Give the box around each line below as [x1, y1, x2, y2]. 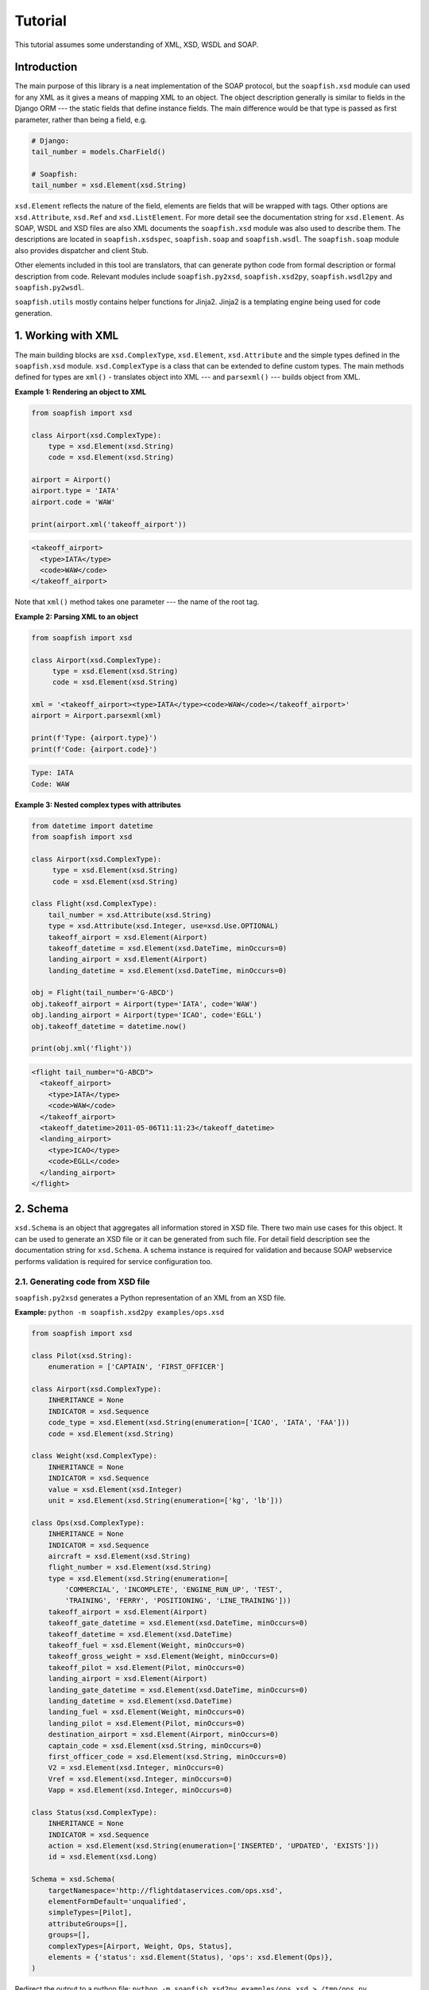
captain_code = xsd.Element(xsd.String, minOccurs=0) [48, 1741, 262, 1750]
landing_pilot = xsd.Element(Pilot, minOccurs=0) [48, 1719, 245, 1727]
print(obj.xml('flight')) [31, 1044, 133, 1053]
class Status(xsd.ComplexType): [31, 1808, 158, 1816]
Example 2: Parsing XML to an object [14, 611, 139, 621]
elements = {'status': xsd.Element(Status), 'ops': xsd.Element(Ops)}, [48, 1953, 334, 1961]
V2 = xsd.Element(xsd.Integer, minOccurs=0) [48, 1763, 225, 1773]
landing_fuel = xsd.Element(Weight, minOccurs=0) [48, 1707, 245, 1717]
